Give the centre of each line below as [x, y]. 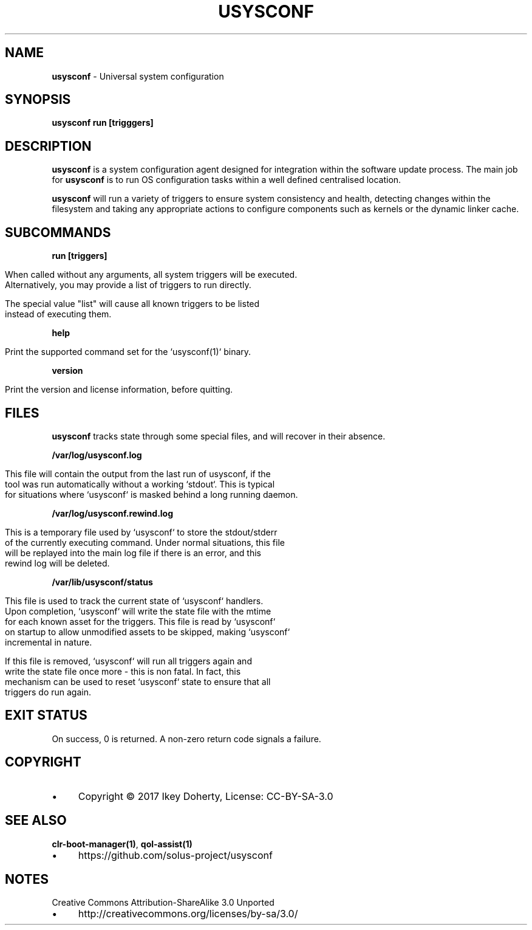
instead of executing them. [58, 314]
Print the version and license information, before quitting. [119, 390]
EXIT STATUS [46, 715]
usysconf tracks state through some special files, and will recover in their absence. [219, 436]
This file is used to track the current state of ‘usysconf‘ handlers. [134, 601]
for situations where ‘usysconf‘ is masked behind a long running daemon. [152, 494]
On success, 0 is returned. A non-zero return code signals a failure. [186, 739]
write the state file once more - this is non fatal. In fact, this [123, 671]
